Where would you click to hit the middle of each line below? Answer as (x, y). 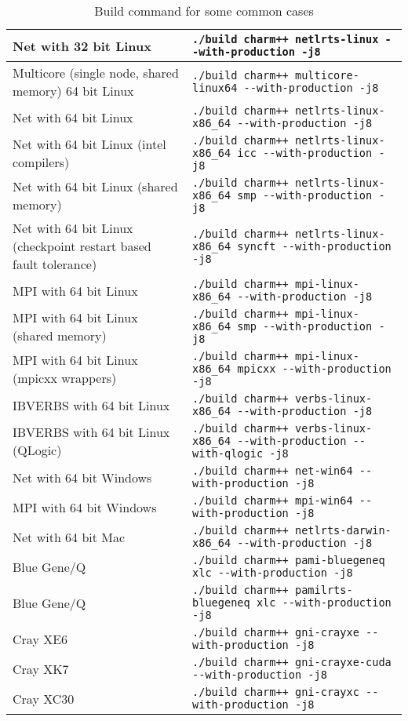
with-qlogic (228, 453)
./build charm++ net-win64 (273, 471)
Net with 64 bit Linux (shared (95, 186)
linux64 (215, 88)
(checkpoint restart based (82, 246)
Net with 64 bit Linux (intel (89, 144)
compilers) (41, 162)
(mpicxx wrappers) (65, 378)
